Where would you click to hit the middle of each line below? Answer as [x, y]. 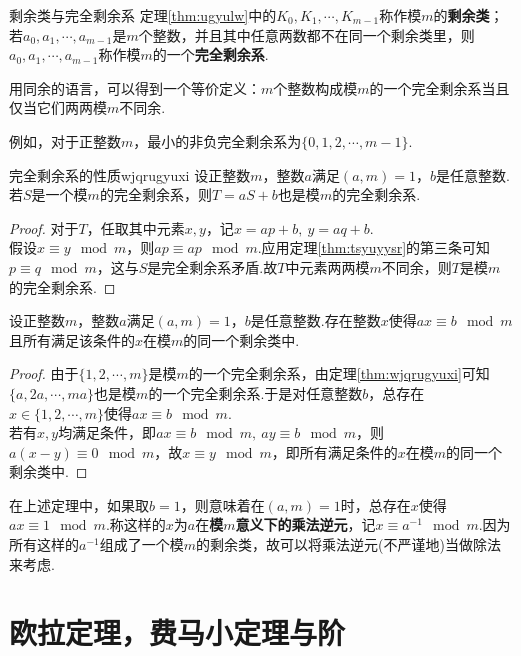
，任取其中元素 [135, 227]
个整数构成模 [315, 87]
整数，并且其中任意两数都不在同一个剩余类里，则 [313, 34]
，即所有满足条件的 [334, 451]
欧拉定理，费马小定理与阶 [177, 632]
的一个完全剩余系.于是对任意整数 [255, 392]
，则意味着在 [222, 504]
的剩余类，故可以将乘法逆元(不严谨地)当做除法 [348, 544]
